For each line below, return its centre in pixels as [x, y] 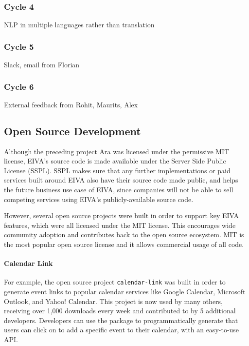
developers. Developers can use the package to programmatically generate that [121, 320]
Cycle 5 [19, 46]
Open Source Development [72, 131]
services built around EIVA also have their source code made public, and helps [121, 180]
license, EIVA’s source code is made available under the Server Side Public [115, 161]
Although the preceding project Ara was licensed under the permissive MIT [117, 151]
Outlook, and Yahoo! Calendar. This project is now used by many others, [114, 301]
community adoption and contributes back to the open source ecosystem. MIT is [124, 234]
